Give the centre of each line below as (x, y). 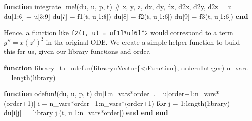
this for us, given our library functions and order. (78, 51)
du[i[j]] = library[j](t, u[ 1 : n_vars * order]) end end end (86, 112)
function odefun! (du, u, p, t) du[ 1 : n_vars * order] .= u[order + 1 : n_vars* (112, 94)
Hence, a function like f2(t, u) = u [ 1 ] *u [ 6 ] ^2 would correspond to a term (119, 32)
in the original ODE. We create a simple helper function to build (143, 42)
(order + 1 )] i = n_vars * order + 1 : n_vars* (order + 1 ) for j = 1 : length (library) (117, 103)
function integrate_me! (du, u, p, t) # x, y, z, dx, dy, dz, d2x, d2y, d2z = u (118, 6)
